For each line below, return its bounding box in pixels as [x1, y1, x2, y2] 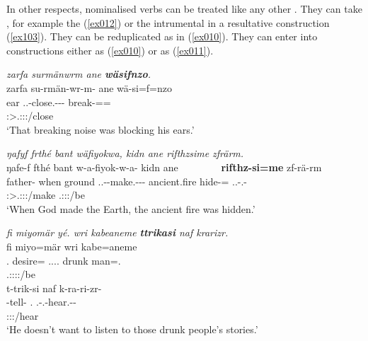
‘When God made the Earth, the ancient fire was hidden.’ [6, 201, 255, 216]
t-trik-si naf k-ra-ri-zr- [6, 280, 102, 295]
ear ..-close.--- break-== [6, 94, 111, 109]
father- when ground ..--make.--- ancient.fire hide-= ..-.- [6, 173, 248, 188]
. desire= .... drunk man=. [6, 253, 121, 267]
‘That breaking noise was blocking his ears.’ [6, 122, 195, 137]
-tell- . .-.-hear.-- [6, 294, 76, 309]
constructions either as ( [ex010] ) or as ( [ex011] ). [6, 42, 214, 57]
